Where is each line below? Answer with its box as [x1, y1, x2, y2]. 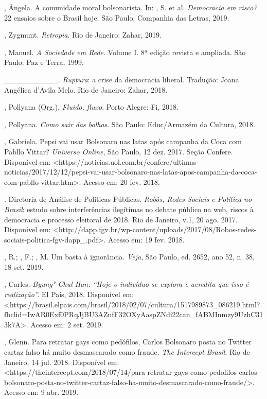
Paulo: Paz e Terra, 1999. [4, 57, 84, 67]
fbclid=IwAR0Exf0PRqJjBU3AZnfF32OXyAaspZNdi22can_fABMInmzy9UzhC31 [4, 309, 263, 320]
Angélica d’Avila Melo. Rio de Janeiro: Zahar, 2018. [4, 84, 168, 95]
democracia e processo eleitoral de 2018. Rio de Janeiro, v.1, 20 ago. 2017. [4, 214, 238, 224]
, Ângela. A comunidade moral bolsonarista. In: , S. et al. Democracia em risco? [4, 2, 257, 12]
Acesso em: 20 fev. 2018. [83, 176, 160, 187]
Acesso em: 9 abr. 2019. [4, 387, 79, 397]
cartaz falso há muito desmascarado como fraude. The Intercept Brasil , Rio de [4, 346, 250, 357]
